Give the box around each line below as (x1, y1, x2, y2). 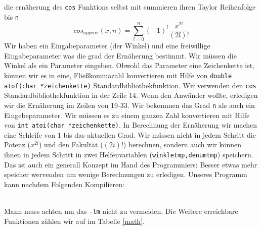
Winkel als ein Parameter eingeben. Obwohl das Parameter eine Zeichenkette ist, (4, 60, 255, 71)
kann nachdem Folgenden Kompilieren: (4, 179, 124, 189)
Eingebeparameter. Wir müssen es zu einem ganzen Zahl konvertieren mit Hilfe (4, 109, 250, 120)
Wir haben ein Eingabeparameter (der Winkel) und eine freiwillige (4, 40, 210, 51)
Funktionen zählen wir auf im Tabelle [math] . (4, 215, 145, 226)
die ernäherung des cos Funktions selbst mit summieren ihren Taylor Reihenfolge (4, 2, 256, 12)
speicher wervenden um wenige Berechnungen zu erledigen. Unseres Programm (4, 169, 247, 180)
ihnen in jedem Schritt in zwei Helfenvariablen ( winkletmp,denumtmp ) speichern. (4, 149, 253, 159)
